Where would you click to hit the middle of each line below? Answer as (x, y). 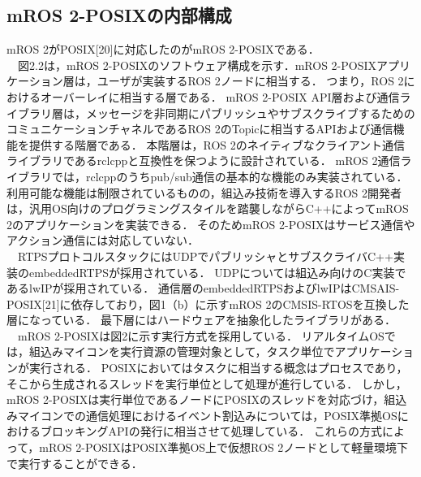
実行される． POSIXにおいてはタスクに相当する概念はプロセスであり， (218, 368)
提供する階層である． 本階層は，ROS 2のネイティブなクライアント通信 (217, 144)
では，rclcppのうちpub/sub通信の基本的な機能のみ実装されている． (230, 176)
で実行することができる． (75, 463)
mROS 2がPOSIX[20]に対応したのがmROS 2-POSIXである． (163, 49)
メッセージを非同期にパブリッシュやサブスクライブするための (250, 113)
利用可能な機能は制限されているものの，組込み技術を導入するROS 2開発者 (204, 192)
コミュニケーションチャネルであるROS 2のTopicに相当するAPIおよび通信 (200, 129)
